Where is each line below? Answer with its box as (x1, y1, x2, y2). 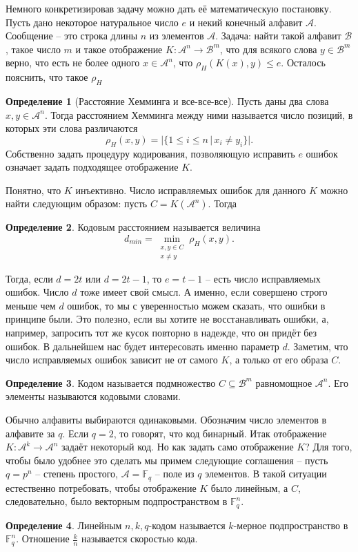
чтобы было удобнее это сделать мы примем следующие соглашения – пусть (6, 453, 328, 467)
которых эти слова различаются (6, 121, 138, 135)
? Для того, (305, 439, 352, 454)
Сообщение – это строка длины (6, 28, 138, 43)
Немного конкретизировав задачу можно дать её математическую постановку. (6, 1, 332, 15)
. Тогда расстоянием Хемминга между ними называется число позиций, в (44, 107, 353, 122)
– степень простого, (35, 466, 119, 481)
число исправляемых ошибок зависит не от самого (6, 352, 218, 367)
